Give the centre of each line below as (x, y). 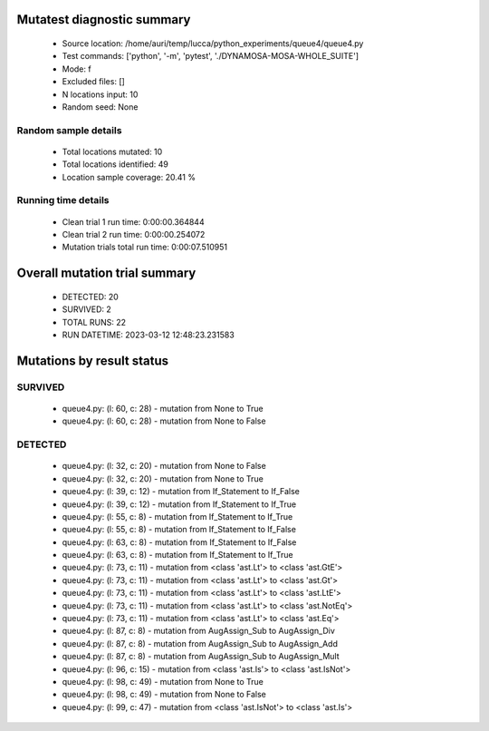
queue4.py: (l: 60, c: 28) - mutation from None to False (164, 421)
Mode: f (77, 69)
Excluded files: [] (94, 82)
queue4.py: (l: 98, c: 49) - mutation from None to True (163, 681)
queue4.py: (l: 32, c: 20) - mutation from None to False (164, 466)
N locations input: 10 (100, 94)
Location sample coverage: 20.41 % (129, 177)
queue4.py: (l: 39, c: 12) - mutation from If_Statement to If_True (179, 504)
